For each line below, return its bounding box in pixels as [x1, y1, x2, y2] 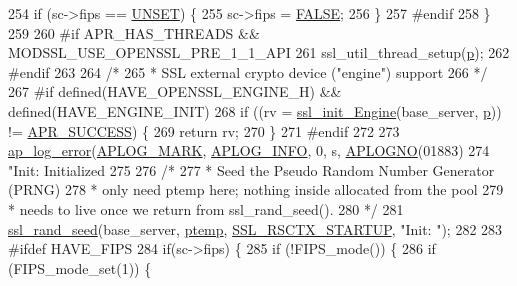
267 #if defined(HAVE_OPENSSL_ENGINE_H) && [8, 81, 342, 102]
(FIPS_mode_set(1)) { [8, 257, 152, 278]
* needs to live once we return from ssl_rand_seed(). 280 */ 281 [8, 198, 404, 219]
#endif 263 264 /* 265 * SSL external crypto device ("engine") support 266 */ [8, 61, 488, 82]
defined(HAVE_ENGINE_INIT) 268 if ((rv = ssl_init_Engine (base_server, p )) [8, 100, 502, 121]
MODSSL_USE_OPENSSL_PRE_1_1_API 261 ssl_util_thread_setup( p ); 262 [8, 42, 510, 63]
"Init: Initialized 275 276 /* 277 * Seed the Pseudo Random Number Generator [8, 159, 495, 180]
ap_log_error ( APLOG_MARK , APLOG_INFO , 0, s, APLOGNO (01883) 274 [8, 140, 490, 161]
